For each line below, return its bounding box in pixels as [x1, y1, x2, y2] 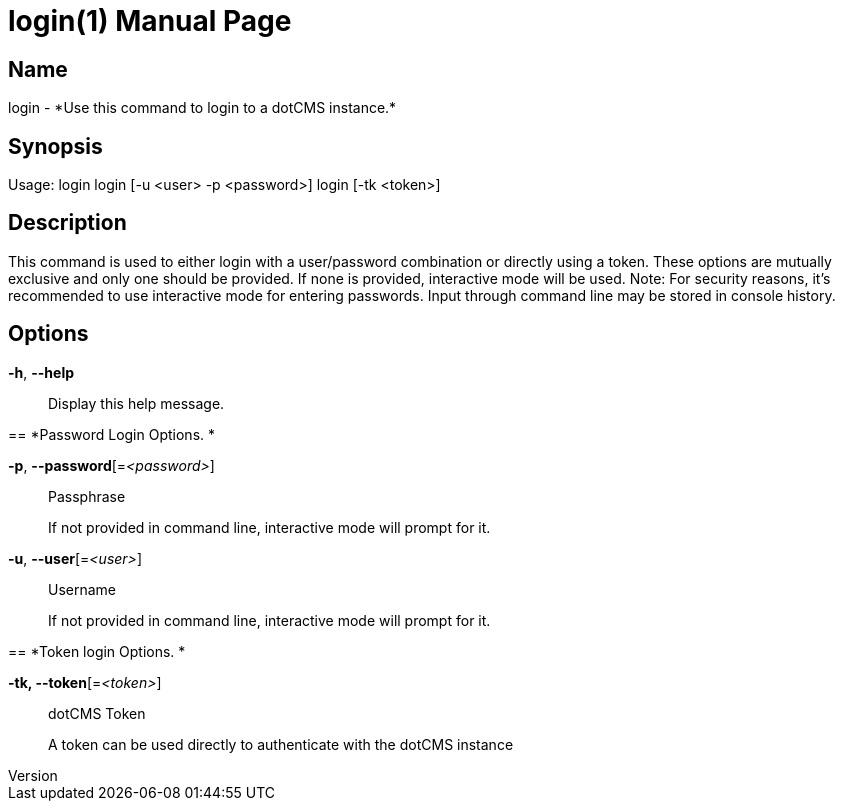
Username [48, 580, 117, 598]
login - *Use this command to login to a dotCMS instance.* [8, 99, 397, 117]
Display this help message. [48, 394, 225, 412]
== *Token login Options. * [8, 642, 186, 660]
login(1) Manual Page [8, 4, 292, 38]
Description [8, 210, 127, 236]
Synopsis [8, 133, 103, 159]
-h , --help [8, 363, 75, 381]
